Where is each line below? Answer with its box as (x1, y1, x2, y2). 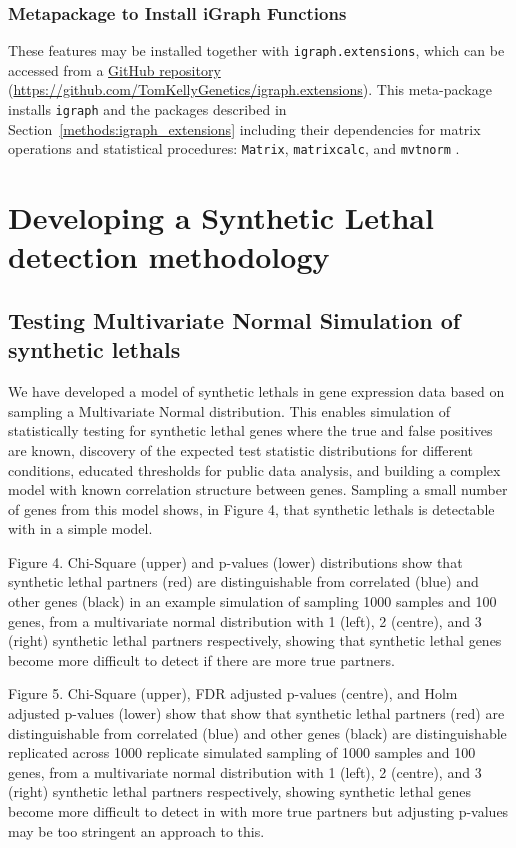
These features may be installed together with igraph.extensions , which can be (8, 40, 505, 61)
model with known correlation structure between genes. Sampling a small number (8, 479, 508, 500)
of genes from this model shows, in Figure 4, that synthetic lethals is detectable (8, 498, 495, 519)
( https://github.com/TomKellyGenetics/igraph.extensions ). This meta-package (8, 79, 492, 100)
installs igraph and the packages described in (8, 99, 287, 120)
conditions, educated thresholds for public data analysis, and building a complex (8, 459, 501, 480)
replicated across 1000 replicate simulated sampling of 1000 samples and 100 (8, 742, 476, 763)
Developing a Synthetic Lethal (8, 197, 434, 238)
